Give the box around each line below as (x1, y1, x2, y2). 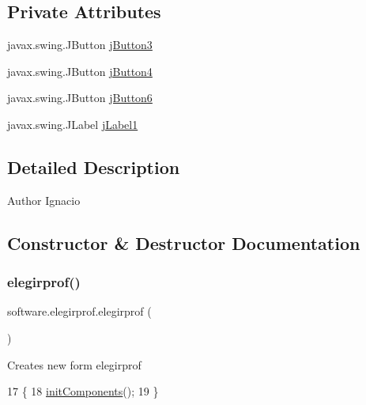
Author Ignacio (7, 191, 81, 208)
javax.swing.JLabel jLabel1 (7, 115, 138, 132)
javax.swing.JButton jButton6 (7, 89, 153, 106)
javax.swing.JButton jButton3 (7, 36, 153, 53)
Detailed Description (7, 154, 180, 179)
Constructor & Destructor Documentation (7, 230, 360, 255)
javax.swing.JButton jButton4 (7, 62, 153, 79)
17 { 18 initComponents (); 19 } (7, 383, 159, 399)
